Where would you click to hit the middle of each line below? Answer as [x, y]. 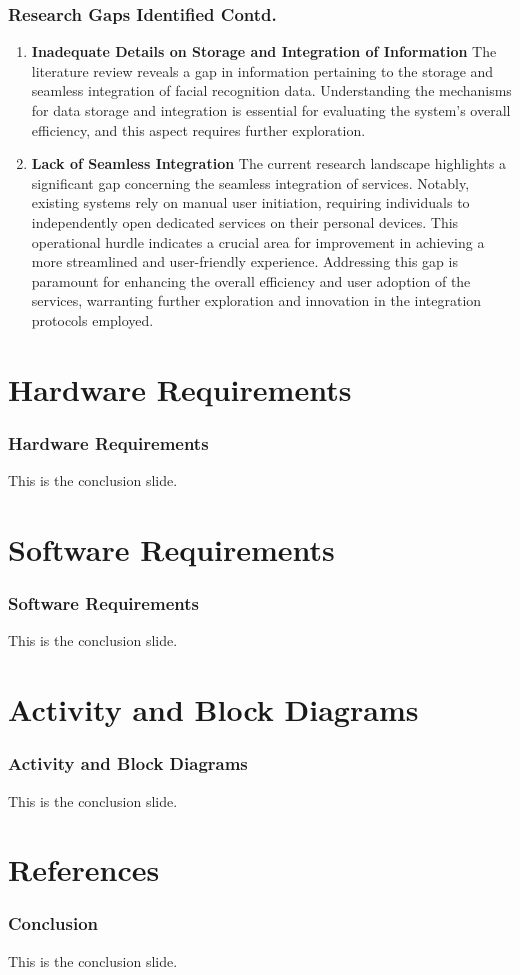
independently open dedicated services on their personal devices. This [245, 221]
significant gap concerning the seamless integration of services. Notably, [250, 182]
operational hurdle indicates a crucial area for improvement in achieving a [258, 241]
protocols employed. [92, 319]
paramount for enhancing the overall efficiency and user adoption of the [251, 280]
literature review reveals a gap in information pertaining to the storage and [262, 70]
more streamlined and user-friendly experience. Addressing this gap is [244, 261]
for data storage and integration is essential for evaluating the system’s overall [271, 110]
